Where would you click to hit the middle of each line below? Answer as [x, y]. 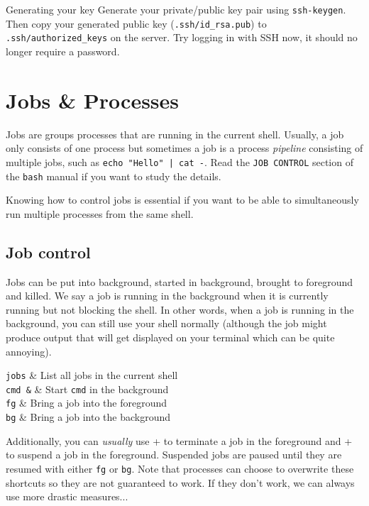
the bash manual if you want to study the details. [114, 176]
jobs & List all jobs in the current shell [92, 375]
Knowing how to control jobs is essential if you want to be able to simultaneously [182, 200]
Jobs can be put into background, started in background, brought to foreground [180, 281]
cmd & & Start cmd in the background [87, 389]
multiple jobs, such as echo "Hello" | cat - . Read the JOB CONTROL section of [180, 161]
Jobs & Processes [93, 100]
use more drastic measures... [67, 496]
